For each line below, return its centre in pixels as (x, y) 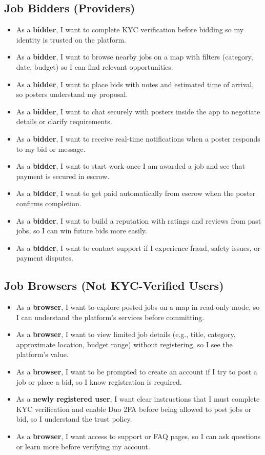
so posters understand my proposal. (72, 94)
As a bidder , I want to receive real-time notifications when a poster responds (138, 138)
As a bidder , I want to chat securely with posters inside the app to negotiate (138, 111)
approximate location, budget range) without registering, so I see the (124, 344)
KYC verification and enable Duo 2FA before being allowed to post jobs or (134, 409)
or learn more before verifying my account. (83, 446)
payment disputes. (45, 258)
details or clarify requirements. (64, 121)
